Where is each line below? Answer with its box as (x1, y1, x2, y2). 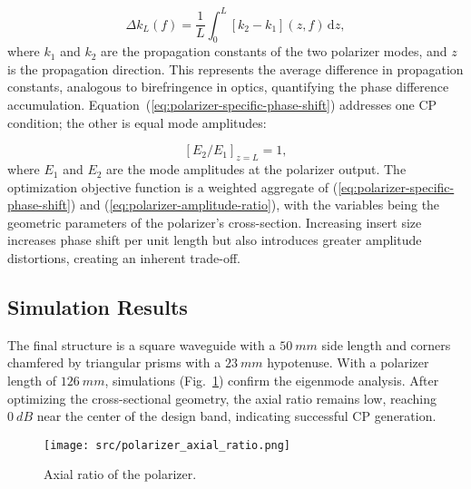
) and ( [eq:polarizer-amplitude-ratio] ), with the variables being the (70, 195, 440, 214)
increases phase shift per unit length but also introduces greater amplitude (7, 230, 422, 249)
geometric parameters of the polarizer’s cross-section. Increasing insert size (7, 212, 422, 231)
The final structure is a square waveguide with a (7, 335, 276, 354)
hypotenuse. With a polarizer (267, 353, 429, 372)
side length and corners (321, 335, 451, 354)
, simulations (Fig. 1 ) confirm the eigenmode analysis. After (104, 371, 439, 390)
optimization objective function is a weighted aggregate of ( (7, 177, 339, 196)
